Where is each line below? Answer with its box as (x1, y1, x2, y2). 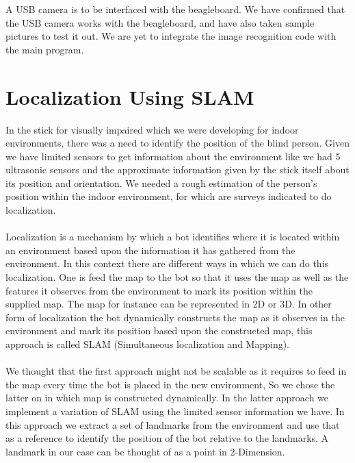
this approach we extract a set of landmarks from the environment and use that (5, 417, 340, 431)
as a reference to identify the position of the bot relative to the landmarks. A (5, 431, 329, 445)
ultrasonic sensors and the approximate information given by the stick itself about (5, 162, 350, 177)
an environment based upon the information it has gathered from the (5, 242, 295, 257)
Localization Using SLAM (5, 82, 254, 110)
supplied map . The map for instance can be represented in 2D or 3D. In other (5, 297, 332, 311)
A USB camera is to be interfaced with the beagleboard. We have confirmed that (5, 2, 345, 16)
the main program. (5, 42, 84, 56)
